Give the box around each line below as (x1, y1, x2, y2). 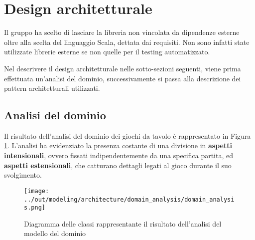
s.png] (24, 204, 45, 212)
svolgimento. (4, 170, 42, 180)
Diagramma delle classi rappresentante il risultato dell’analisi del (24, 218, 222, 229)
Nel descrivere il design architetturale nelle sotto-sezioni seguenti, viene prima (4, 63, 241, 73)
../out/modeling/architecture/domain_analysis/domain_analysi (24, 196, 235, 203)
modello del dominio (24, 228, 86, 239)
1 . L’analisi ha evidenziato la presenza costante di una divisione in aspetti (4, 140, 232, 151)
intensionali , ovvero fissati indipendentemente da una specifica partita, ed (4, 150, 233, 161)
